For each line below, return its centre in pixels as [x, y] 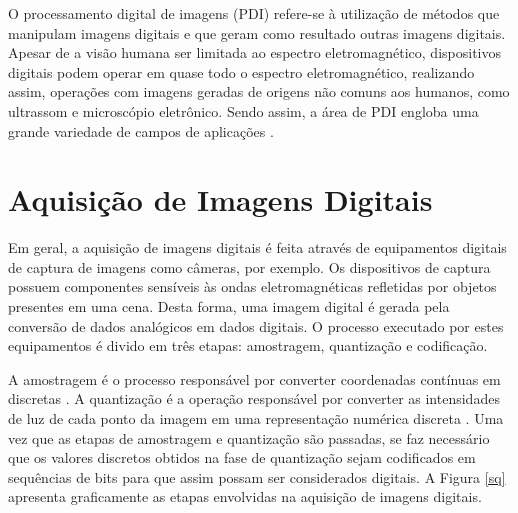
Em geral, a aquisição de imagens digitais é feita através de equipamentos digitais [257, 247]
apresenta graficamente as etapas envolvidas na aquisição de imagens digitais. [245, 496]
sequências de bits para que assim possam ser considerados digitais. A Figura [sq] [257, 476]
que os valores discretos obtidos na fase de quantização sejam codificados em [242, 457]
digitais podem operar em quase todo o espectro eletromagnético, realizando [241, 71]
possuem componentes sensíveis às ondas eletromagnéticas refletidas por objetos [252, 286]
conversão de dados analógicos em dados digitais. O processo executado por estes [256, 325]
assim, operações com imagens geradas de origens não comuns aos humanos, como [259, 91]
